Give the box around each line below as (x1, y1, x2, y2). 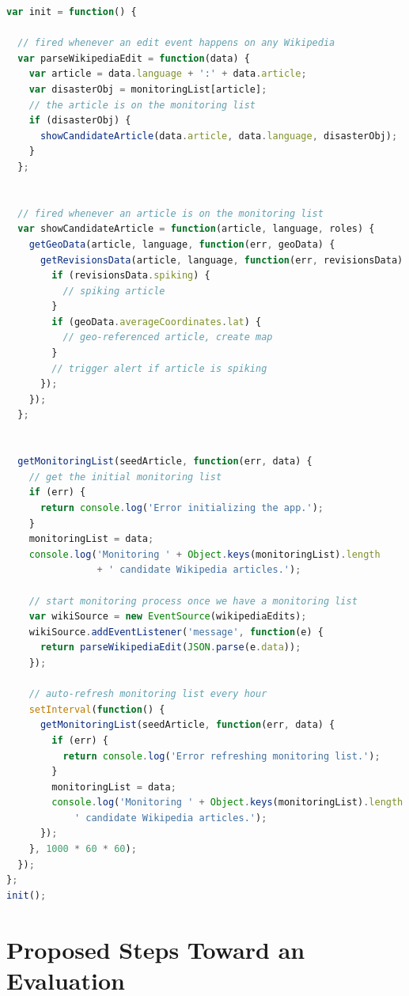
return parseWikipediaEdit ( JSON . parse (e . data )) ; (40, 642, 301, 653)
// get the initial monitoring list (28, 471, 222, 483)
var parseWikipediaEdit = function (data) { (17, 52, 250, 64)
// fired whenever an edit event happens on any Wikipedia (17, 37, 335, 49)
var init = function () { (6, 6, 137, 17)
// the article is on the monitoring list (28, 99, 256, 111)
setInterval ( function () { (28, 703, 165, 715)
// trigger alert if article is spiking (51, 362, 267, 374)
